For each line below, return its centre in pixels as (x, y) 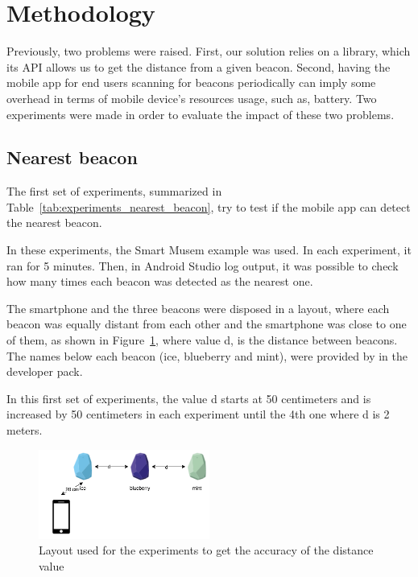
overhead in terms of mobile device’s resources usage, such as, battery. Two (192, 98)
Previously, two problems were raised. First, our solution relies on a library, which (209, 51)
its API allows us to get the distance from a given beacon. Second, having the (199, 66)
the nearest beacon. (54, 223)
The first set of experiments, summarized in (114, 191)
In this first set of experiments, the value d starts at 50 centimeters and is (189, 398)
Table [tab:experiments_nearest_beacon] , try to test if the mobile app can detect (209, 206)
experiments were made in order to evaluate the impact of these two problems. (201, 114)
